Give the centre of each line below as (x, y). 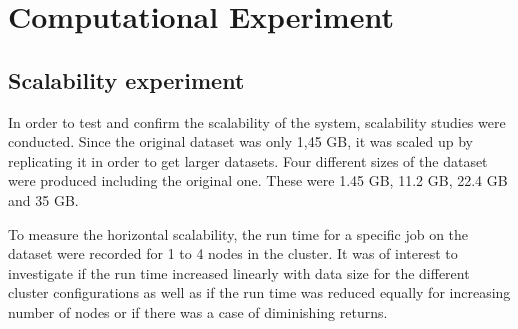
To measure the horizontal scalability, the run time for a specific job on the (238, 233)
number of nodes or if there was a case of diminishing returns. (198, 311)
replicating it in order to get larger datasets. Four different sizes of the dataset (248, 160)
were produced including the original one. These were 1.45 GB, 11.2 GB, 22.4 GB (258, 180)
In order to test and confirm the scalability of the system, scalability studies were (257, 121)
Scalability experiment (126, 79)
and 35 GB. (43, 199)
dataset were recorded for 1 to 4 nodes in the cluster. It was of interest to (233, 253)
